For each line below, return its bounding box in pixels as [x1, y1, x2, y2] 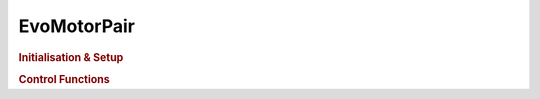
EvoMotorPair [18, 15, 135, 37]
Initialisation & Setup [18, 50, 124, 64]
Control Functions [18, 72, 110, 86]
